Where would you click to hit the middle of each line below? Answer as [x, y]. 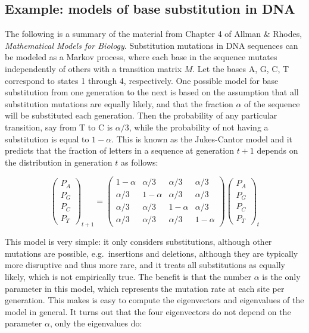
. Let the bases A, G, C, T [241, 68]
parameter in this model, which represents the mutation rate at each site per [145, 288]
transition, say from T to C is [59, 127]
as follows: [140, 162]
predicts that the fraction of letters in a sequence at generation [119, 150]
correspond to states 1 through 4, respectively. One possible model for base [142, 80]
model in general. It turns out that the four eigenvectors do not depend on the [148, 311]
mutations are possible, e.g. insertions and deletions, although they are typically [152, 253]
